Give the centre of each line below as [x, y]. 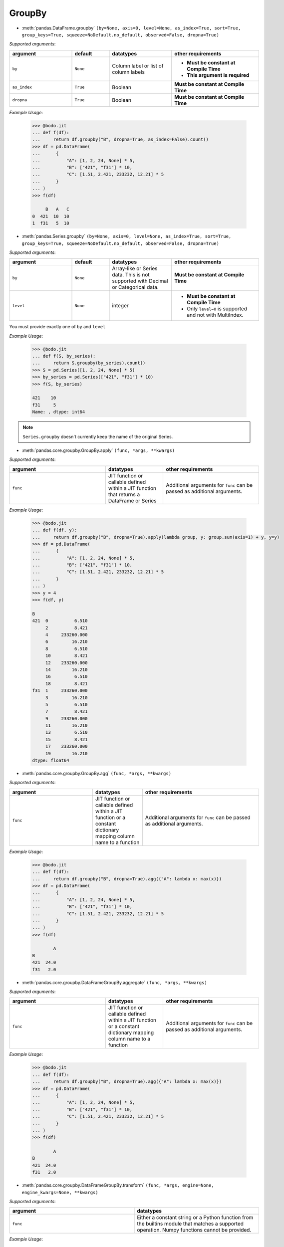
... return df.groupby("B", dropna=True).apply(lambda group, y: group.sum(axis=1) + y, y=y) [156, 537]
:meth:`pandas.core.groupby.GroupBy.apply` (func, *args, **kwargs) [98, 450]
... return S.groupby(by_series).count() [89, 363]
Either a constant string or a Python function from [195, 1218]
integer [121, 306]
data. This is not [131, 275]
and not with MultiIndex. [215, 315]
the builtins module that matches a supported [190, 1224]
